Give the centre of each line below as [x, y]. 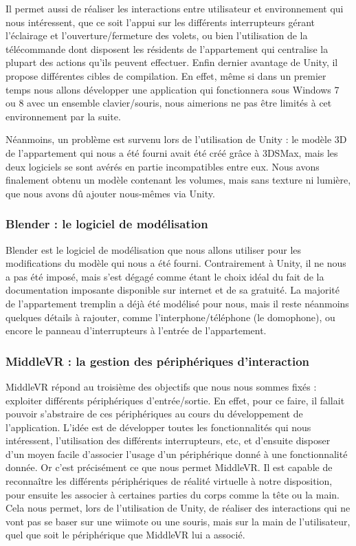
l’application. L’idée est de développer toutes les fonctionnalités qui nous [158, 427]
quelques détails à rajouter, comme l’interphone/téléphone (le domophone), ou [170, 317]
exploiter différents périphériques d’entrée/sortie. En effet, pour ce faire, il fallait [175, 400]
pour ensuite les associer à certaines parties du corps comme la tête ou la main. [173, 494]
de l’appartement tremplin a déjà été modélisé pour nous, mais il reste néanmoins [177, 303]
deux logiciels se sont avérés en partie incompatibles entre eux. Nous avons [163, 166]
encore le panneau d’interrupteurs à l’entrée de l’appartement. [136, 330]
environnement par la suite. [63, 116]
